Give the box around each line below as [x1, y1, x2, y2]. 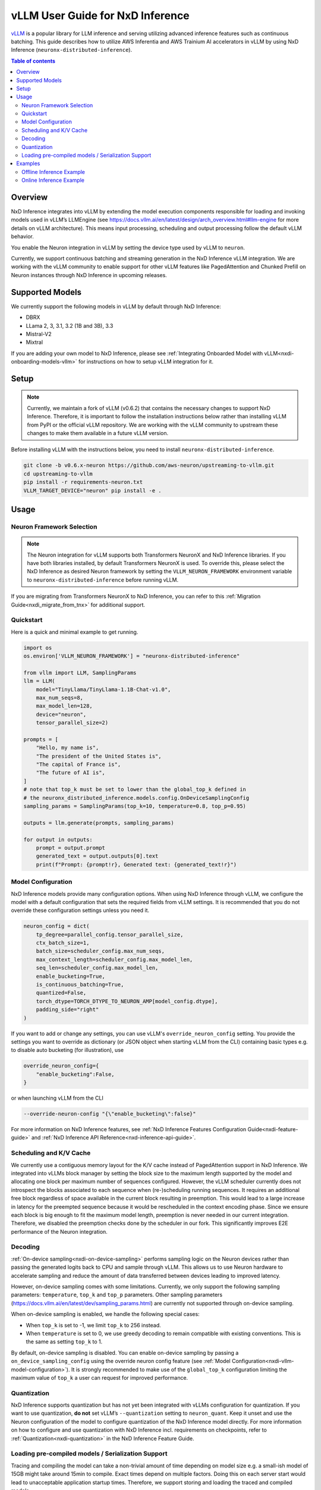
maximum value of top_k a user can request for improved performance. [11, 1374, 188, 1381]
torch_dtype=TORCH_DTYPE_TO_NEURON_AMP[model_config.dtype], [36, 998, 218, 1004]
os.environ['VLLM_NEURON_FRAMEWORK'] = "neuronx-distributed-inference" [23, 653, 240, 660]
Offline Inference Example [21, 168, 86, 175]
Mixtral [26, 339, 43, 346]
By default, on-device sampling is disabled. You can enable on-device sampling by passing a [11, 1349, 239, 1356]
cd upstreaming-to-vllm [23, 470, 93, 477]
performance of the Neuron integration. [11, 1228, 108, 1235]
